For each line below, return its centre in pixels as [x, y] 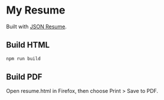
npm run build [24, 59]
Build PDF [24, 77]
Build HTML [28, 45]
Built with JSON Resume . [36, 26]
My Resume [36, 10]
